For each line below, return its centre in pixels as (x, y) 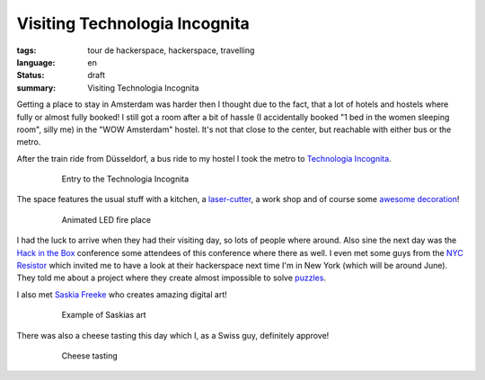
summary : (36, 88)
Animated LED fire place (106, 219)
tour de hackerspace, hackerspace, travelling (171, 50)
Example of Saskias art (104, 315)
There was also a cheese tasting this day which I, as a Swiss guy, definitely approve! (173, 335)
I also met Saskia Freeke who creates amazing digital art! (122, 294)
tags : (26, 50)
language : (36, 62)
